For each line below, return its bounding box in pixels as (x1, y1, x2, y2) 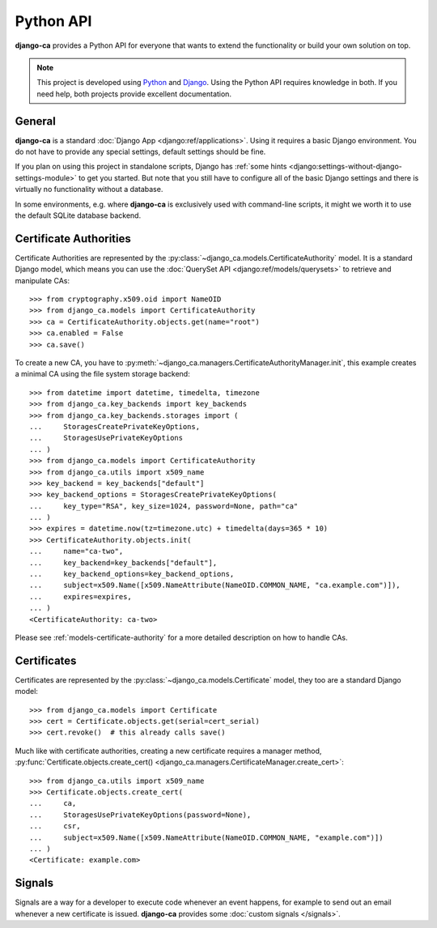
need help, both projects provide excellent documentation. (36, 89, 232, 99)
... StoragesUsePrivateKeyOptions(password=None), (29, 810, 252, 819)
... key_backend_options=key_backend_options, (29, 569, 235, 579)
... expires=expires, (29, 592, 133, 601)
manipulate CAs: (15, 275, 70, 285)
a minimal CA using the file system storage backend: (15, 369, 190, 379)
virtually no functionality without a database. (15, 185, 163, 194)
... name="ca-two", (29, 547, 124, 556)
